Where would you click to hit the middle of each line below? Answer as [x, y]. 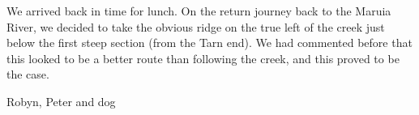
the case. [28, 74]
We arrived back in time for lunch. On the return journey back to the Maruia [199, 11]
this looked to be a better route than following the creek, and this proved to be [203, 58]
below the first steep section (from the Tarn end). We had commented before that [209, 43]
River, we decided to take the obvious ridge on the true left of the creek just [196, 26]
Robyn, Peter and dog [61, 101]
